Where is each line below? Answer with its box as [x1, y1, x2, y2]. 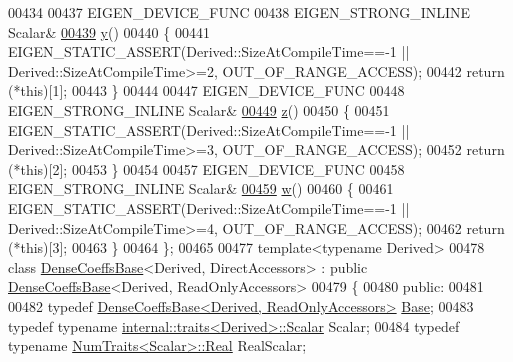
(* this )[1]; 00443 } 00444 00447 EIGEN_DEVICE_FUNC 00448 [8, 80, 405, 101]
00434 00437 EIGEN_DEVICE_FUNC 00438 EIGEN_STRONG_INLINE [8, 2, 471, 22]
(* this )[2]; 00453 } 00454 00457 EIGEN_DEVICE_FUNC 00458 [8, 158, 405, 179]
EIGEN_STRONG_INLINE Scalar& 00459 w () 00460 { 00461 [8, 178, 394, 199]
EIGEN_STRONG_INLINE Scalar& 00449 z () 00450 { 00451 [8, 99, 390, 120]
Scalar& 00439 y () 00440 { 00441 [8, 21, 210, 42]
